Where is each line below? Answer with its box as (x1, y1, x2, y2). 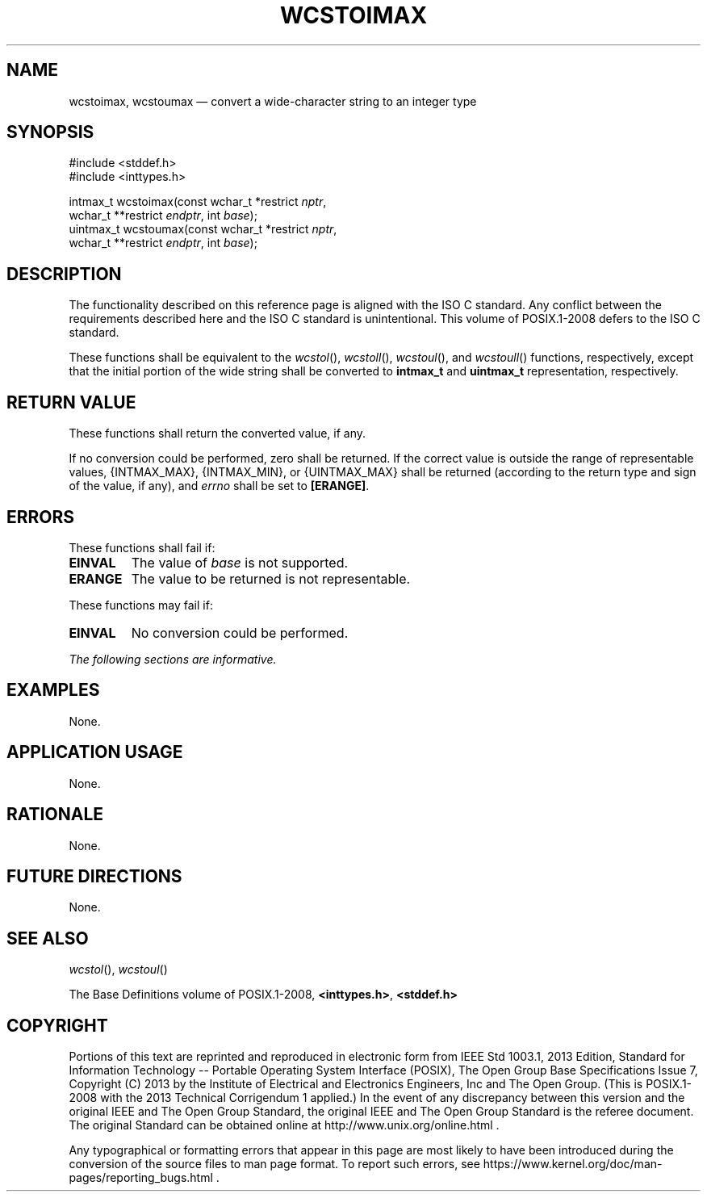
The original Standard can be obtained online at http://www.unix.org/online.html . (69, 1118, 500, 1133)
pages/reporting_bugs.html (69, 1171, 213, 1185)
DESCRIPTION (6, 263, 122, 284)
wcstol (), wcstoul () (69, 962, 168, 977)
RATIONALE (6, 804, 104, 825)
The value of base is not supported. (131, 554, 349, 571)
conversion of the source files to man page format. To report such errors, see (69, 1157, 480, 1171)
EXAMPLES (6, 680, 100, 701)
